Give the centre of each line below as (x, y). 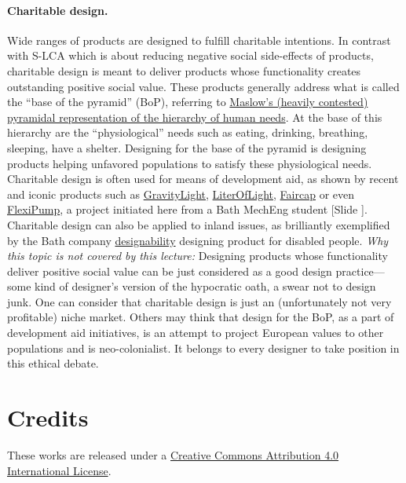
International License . (59, 470)
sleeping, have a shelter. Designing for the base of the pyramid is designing (187, 147)
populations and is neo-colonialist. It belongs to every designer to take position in (203, 348)
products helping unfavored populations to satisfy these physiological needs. (190, 163)
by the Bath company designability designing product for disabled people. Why (198, 240)
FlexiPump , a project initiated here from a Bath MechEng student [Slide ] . (187, 209)
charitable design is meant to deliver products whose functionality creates (184, 70)
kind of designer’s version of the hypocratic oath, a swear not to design (205, 286)
